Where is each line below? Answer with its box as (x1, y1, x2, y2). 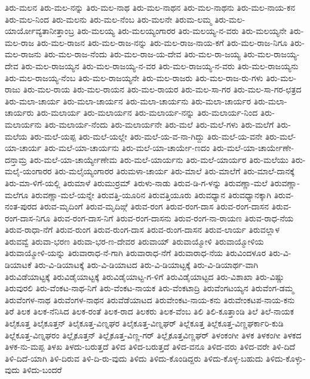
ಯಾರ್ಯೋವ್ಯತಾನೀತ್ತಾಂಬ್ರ (5, 24, 75, 37)
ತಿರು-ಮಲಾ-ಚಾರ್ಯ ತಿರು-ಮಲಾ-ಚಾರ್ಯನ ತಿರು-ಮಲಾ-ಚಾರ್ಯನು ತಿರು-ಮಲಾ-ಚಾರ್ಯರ (5, 94, 251, 107)
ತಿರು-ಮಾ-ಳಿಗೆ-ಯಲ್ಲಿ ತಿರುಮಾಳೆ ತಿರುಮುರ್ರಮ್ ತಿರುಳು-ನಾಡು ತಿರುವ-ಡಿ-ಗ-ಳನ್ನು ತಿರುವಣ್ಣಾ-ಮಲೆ (5, 176, 268, 189)
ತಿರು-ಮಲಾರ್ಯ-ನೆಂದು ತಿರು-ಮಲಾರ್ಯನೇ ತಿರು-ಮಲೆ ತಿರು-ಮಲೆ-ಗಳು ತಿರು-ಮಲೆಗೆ (44, 118, 274, 130)
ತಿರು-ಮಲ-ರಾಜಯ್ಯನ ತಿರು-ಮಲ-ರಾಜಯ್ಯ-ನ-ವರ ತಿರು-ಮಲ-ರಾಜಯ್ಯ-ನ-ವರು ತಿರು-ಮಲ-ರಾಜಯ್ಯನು (21, 59, 299, 72)
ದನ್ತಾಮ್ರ (5, 153, 27, 165)
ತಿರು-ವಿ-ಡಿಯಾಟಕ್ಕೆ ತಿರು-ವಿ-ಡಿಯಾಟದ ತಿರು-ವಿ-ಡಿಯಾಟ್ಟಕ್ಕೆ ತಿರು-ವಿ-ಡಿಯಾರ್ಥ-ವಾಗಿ (34, 258, 259, 271)
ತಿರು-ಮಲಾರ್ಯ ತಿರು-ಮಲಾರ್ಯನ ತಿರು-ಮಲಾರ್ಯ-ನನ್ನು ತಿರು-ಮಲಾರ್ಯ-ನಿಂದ (36, 106, 258, 119)
